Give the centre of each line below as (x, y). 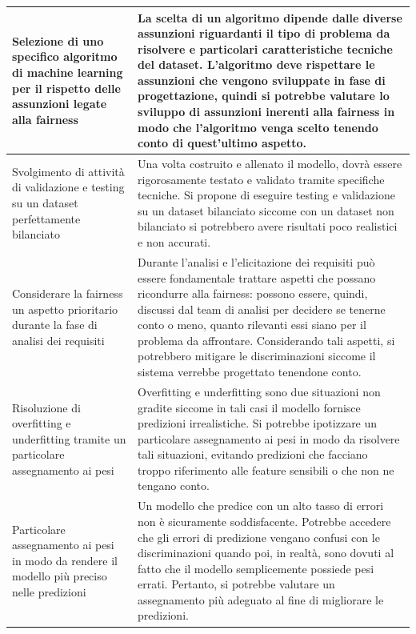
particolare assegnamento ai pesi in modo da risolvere (269, 438)
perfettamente (46, 218)
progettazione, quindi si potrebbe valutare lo (264, 96)
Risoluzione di (46, 407)
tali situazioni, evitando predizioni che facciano (253, 454)
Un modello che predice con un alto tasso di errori (261, 506)
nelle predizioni (49, 592)
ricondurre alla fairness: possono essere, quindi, (253, 293)
